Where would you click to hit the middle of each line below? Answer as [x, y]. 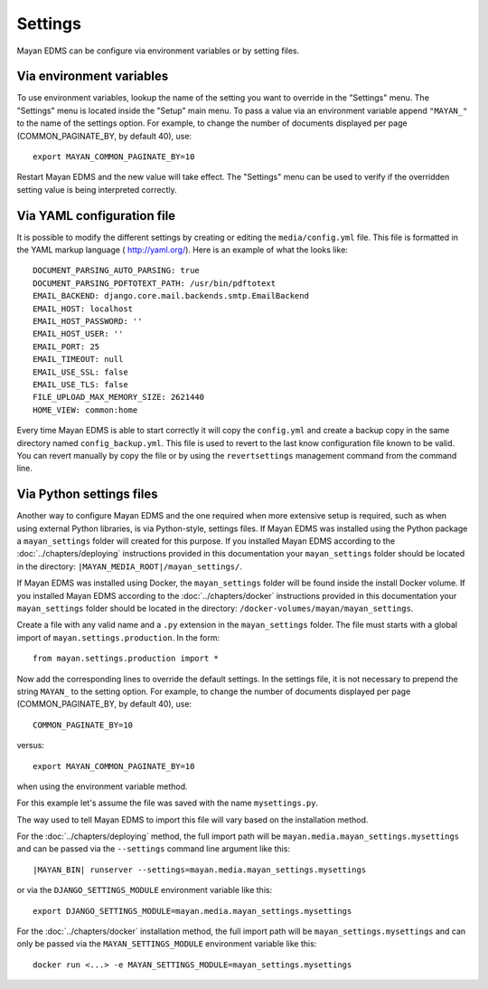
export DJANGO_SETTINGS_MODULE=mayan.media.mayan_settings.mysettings [192, 911]
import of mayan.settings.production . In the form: [118, 637]
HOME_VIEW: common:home [85, 410]
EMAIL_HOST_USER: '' [78, 334]
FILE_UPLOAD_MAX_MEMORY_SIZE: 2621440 [119, 397]
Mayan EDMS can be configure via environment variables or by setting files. [158, 51]
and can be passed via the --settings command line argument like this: [154, 849]
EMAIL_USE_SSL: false [80, 372]
